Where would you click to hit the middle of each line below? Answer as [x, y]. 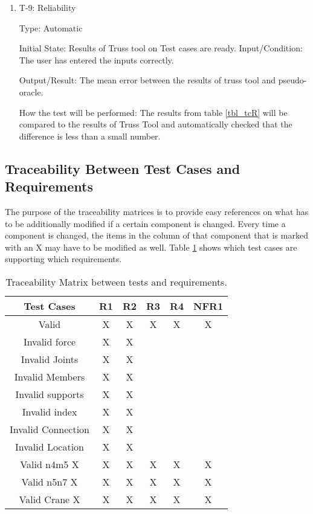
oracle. [31, 92]
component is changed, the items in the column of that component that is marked [156, 235]
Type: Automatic [51, 27]
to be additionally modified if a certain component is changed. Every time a [145, 223]
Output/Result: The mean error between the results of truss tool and [147, 80]
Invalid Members [50, 376]
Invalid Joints [50, 359]
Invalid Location [50, 446]
